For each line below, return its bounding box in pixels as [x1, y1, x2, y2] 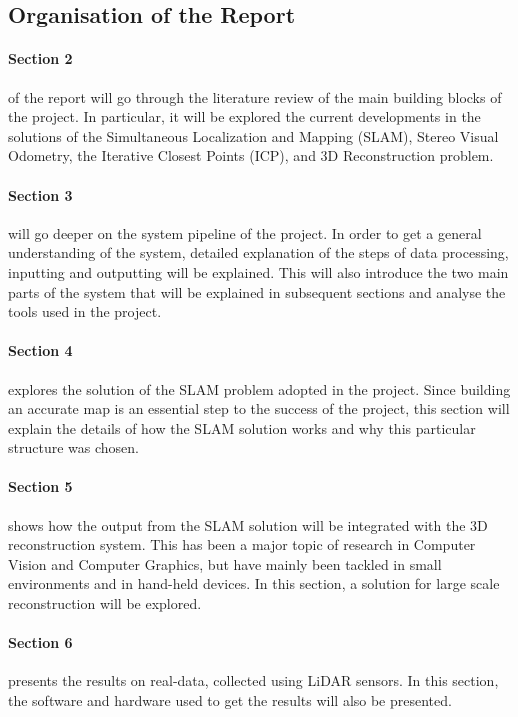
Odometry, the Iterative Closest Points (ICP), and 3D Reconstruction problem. [8, 145, 494, 166]
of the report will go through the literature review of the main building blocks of [8, 86, 502, 107]
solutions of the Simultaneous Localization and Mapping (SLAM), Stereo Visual [8, 125, 499, 146]
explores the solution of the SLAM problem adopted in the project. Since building [8, 378, 511, 399]
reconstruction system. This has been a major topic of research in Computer [8, 534, 476, 555]
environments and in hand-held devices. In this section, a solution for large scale [8, 573, 500, 594]
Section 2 [8, 48, 73, 69]
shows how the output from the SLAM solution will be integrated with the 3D [8, 514, 488, 535]
